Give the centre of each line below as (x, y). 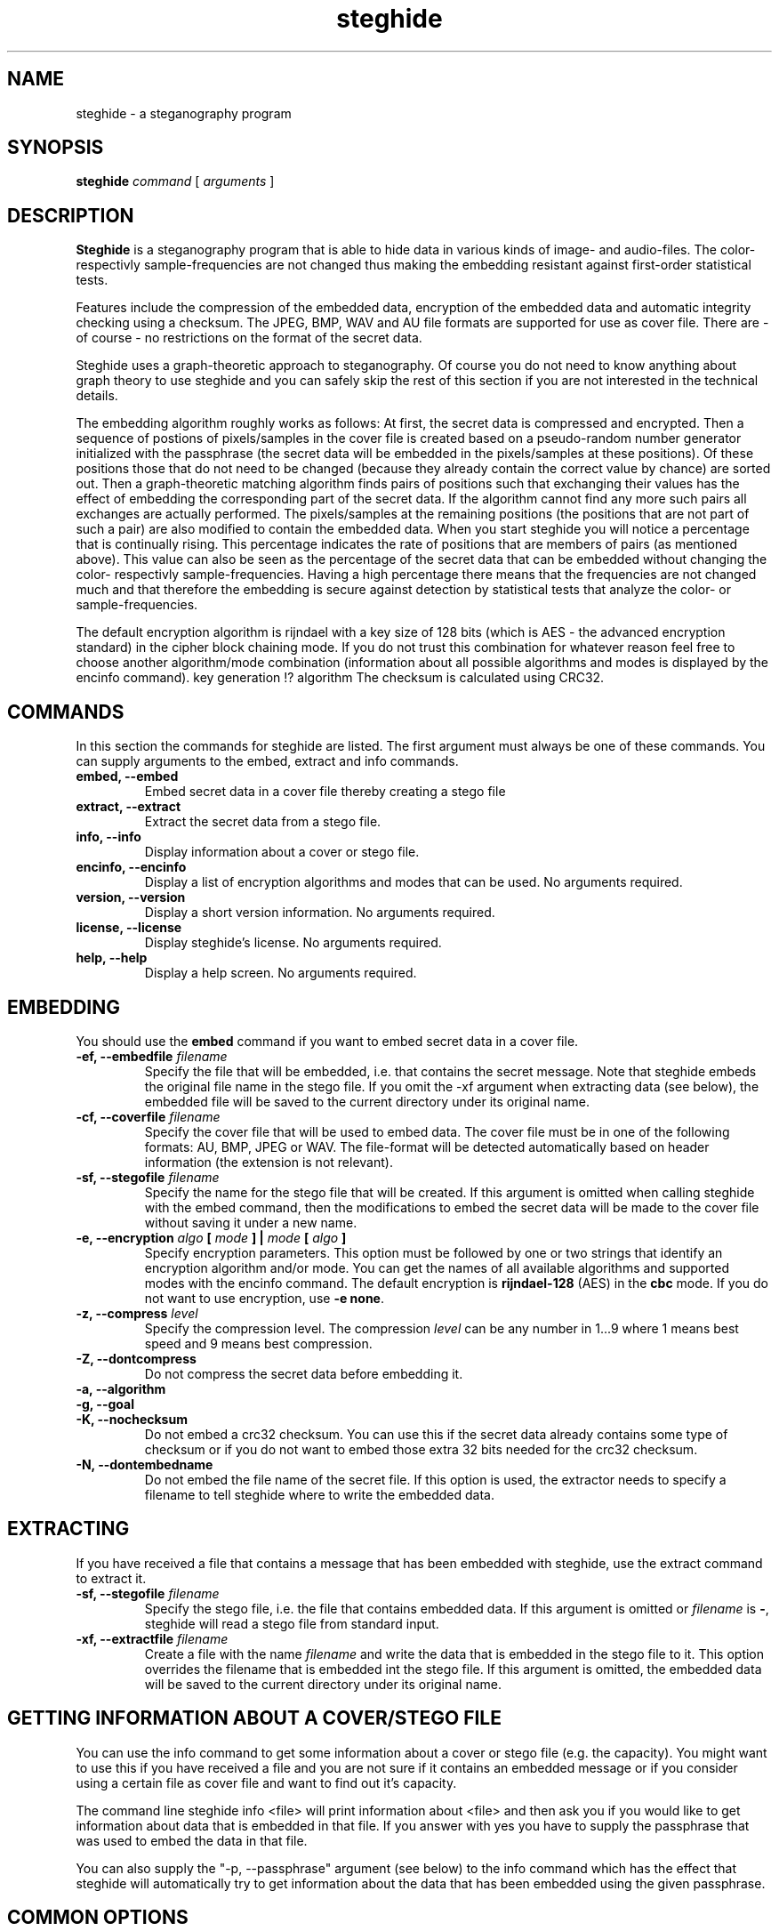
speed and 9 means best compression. (258, 1343)
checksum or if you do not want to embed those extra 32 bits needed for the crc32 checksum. (421, 1449)
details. (97, 396)
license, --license (129, 928)
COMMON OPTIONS (98, 1918)
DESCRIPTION (71, 215)
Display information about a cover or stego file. (282, 852)
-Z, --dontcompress (136, 1358)
